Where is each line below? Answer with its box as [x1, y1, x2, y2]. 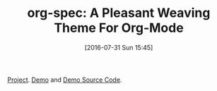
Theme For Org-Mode [54, 20, 184, 36]
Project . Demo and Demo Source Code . [7, 75, 122, 84]
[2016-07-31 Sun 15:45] [84, 43, 153, 51]
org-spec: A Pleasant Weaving [27, 5, 211, 21]
